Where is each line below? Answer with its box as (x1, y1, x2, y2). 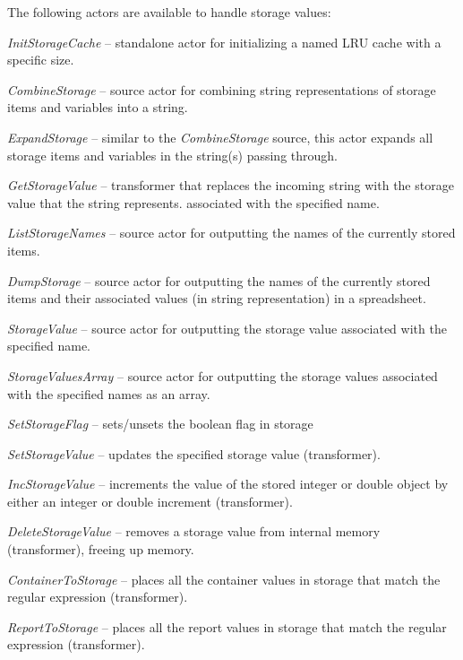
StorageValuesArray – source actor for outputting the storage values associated (7, 366, 438, 385)
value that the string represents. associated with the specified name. (7, 193, 380, 212)
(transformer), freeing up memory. (7, 540, 194, 559)
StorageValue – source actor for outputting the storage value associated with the (7, 318, 447, 337)
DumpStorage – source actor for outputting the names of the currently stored (7, 271, 431, 290)
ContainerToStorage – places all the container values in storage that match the (7, 569, 441, 588)
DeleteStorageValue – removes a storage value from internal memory (7, 522, 381, 541)
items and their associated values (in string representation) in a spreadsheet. (7, 289, 426, 308)
